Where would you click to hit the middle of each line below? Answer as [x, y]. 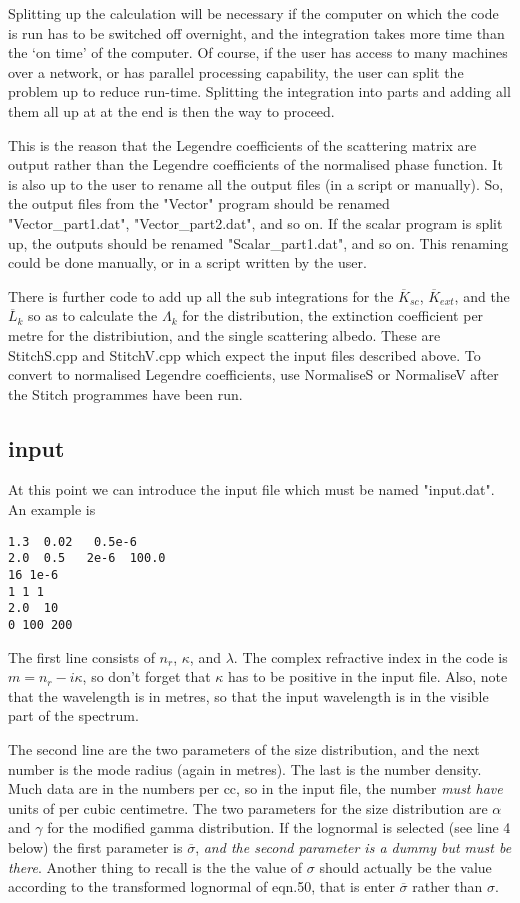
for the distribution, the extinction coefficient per [333, 315]
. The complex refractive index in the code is [370, 656]
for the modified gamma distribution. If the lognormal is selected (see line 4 [279, 827]
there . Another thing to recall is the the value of [155, 866]
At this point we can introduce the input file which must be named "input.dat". [251, 489]
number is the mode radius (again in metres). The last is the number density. [245, 768]
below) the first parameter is [95, 846]
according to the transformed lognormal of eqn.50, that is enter [201, 886]
